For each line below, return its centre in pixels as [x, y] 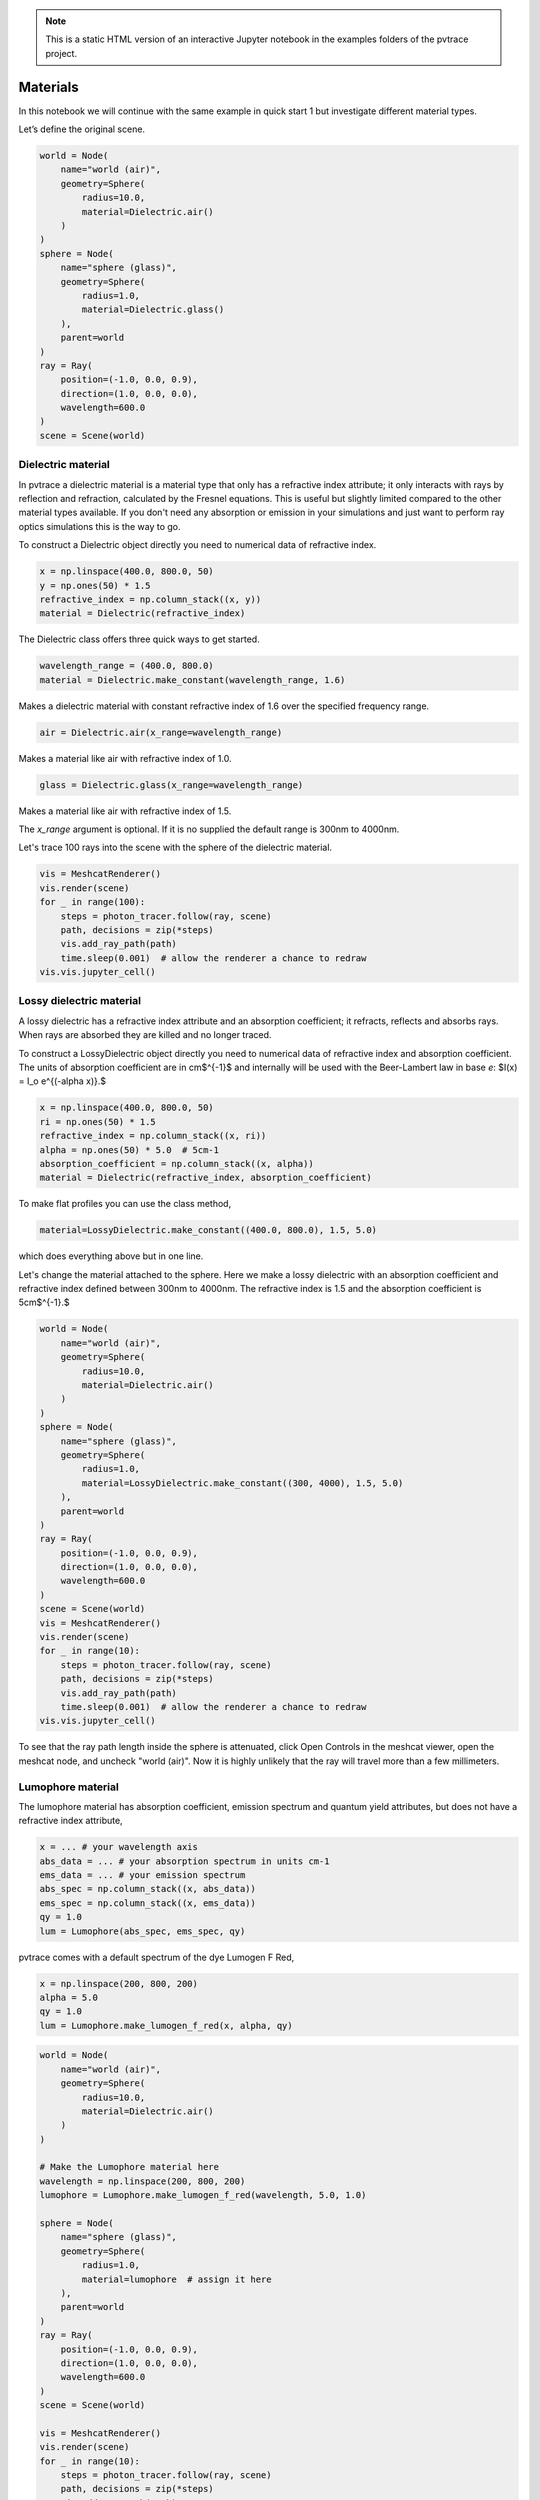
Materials [48, 86]
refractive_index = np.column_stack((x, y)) [150, 599]
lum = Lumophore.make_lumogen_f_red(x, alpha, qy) [166, 2025]
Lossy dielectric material [80, 1001]
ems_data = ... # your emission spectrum [142, 1875]
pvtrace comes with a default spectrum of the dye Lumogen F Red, [156, 1957]
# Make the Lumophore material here [129, 2167]
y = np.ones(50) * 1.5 [95, 585]
